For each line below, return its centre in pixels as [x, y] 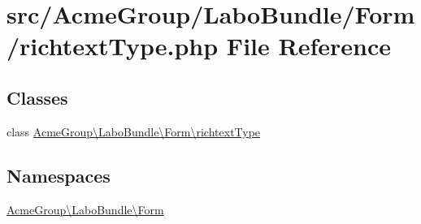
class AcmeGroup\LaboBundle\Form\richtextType [134, 131]
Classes [37, 97]
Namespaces [59, 175]
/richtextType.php [113, 46]
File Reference [308, 46]
